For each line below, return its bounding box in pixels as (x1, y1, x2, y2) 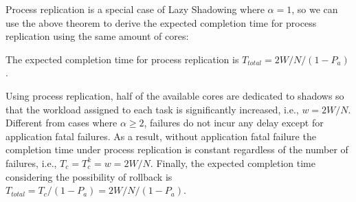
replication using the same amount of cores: (5, 29, 189, 43)
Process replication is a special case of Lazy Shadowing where (5, 2, 265, 16)
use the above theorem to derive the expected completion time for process (5, 15, 317, 30)
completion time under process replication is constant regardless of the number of (5, 142, 348, 157)
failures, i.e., (5, 155, 57, 170)
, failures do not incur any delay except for (144, 115, 324, 130)
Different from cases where (5, 115, 118, 130)
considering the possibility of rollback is (5, 169, 173, 183)
